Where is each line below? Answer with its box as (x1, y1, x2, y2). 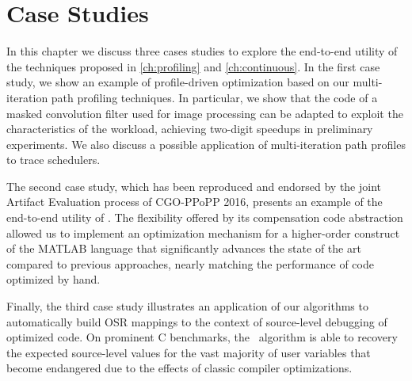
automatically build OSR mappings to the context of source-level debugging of (6, 313, 387, 330)
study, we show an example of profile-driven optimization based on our (6, 74, 349, 90)
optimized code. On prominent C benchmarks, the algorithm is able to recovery (6, 329, 398, 345)
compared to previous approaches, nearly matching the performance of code (6, 255, 374, 272)
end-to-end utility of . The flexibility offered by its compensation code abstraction (6, 209, 403, 226)
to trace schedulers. (6, 151, 101, 168)
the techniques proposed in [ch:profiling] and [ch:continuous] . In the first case (6, 58, 380, 74)
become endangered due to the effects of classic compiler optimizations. (6, 360, 353, 376)
